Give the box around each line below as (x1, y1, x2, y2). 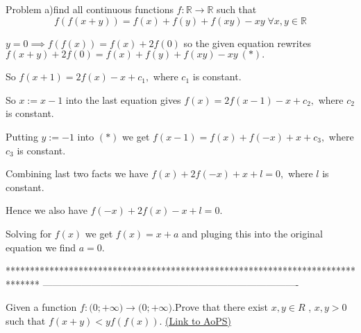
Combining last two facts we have (6, 166, 149, 181)
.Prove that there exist (172, 300, 269, 314)
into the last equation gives (65, 92, 181, 107)
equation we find (6, 240, 76, 254)
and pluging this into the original (182, 226, 323, 240)
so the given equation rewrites (183, 35, 311, 50)
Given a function (6, 300, 77, 314)
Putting (6, 129, 38, 143)
